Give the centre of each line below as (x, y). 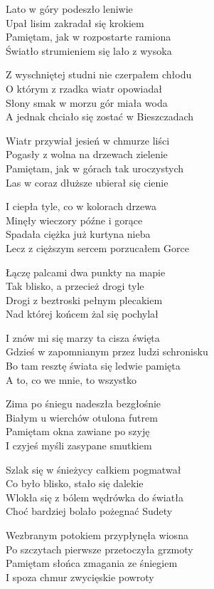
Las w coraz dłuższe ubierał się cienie (87, 182)
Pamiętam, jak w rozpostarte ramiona (89, 37)
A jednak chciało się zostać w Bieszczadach (100, 116)
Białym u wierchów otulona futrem (82, 417)
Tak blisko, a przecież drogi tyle (75, 286)
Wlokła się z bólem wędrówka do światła (95, 497)
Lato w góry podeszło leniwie (69, 9)
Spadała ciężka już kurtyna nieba (78, 234)
